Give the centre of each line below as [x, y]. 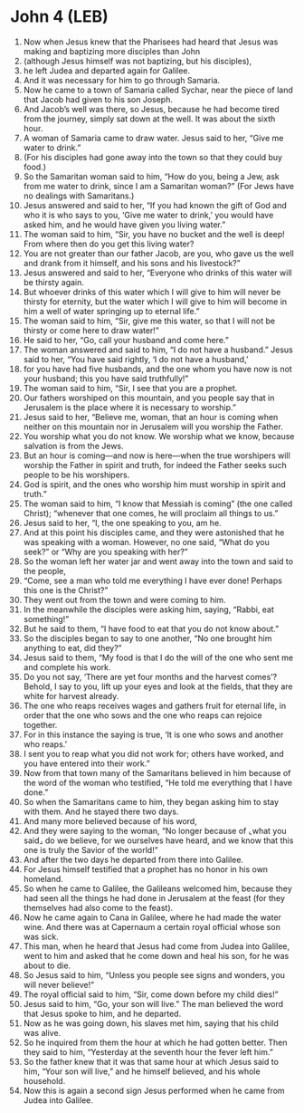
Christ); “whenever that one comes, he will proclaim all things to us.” [151, 513]
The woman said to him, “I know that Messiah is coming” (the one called [158, 504]
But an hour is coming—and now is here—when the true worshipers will [157, 456]
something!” [46, 619]
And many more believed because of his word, [110, 820]
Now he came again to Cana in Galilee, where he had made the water [152, 917]
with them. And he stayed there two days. [101, 811]
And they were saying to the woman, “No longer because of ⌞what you [155, 830]
